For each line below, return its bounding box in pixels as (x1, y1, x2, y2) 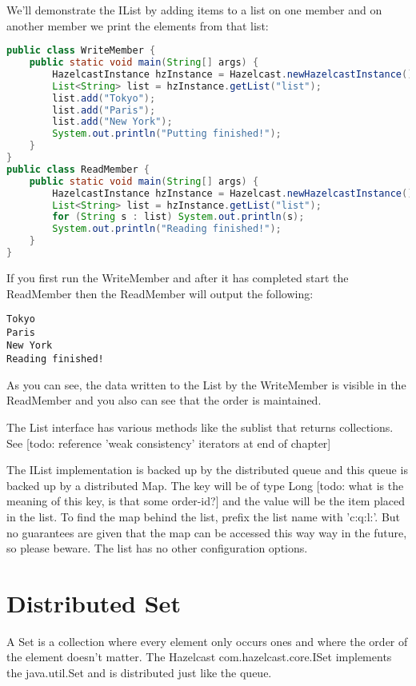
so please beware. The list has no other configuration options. (6, 540, 308, 556)
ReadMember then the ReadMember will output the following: (6, 285, 314, 301)
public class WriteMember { (6, 45, 156, 57)
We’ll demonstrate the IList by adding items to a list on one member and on (6, 2, 382, 18)
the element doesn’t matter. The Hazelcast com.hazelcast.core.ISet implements (6, 648, 392, 665)
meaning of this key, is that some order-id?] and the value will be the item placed (6, 493, 406, 509)
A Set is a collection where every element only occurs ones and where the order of (6, 632, 408, 649)
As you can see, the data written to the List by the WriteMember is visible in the (6, 376, 406, 393)
